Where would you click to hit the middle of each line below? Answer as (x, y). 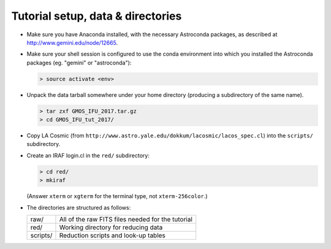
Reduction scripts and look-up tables (112, 235)
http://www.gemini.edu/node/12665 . (72, 42)
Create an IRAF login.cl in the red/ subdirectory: (88, 155)
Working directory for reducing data (111, 227)
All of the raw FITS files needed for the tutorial (126, 219)
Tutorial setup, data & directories (97, 16)
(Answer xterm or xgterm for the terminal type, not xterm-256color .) (117, 196)
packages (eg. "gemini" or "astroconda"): (79, 63)
